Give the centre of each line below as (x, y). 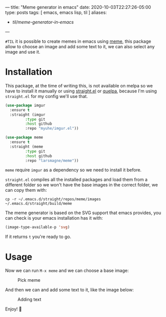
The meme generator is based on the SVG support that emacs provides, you (83, 213)
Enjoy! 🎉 (14, 309)
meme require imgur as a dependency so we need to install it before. (73, 170)
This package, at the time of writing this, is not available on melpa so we (79, 85)
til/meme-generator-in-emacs (43, 22)
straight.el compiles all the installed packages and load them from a (76, 180)
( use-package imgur (25, 105)
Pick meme (29, 280)
